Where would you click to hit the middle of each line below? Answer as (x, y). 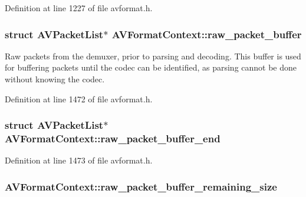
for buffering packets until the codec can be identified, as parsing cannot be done (151, 67)
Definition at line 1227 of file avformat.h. (79, 8)
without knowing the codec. (55, 79)
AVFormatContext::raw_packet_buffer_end (113, 138)
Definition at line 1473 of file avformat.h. (79, 160)
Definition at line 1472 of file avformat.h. (79, 98)
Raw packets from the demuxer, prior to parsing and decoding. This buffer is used (153, 56)
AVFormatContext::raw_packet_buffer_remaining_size (141, 186)
